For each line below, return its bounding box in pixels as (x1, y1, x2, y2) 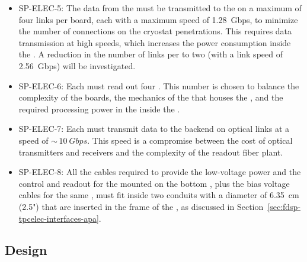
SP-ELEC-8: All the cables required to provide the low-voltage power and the (18, 166, 301, 178)
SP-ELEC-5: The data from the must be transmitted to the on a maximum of (18, 2, 302, 14)
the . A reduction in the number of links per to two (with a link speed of (18, 48, 283, 60)
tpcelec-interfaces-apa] (18, 212, 99, 224)
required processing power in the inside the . (18, 102, 180, 115)
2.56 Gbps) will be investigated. (18, 59, 136, 72)
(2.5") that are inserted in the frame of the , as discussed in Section (18, 200, 264, 212)
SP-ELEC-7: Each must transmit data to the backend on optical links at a (18, 122, 290, 135)
